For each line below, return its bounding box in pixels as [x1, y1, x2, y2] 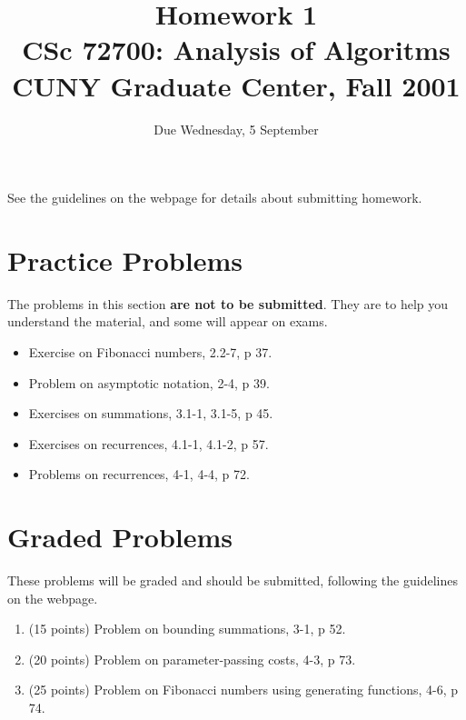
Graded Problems [7, 518, 233, 555]
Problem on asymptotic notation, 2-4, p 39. [28, 373, 270, 392]
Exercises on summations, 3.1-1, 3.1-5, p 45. [28, 404, 273, 423]
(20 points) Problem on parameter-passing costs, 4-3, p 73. [28, 649, 356, 668]
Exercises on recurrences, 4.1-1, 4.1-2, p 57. [28, 434, 269, 453]
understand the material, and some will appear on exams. [7, 312, 328, 331]
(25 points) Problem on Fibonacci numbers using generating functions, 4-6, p [28, 680, 458, 699]
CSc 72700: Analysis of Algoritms [22, 31, 451, 68]
